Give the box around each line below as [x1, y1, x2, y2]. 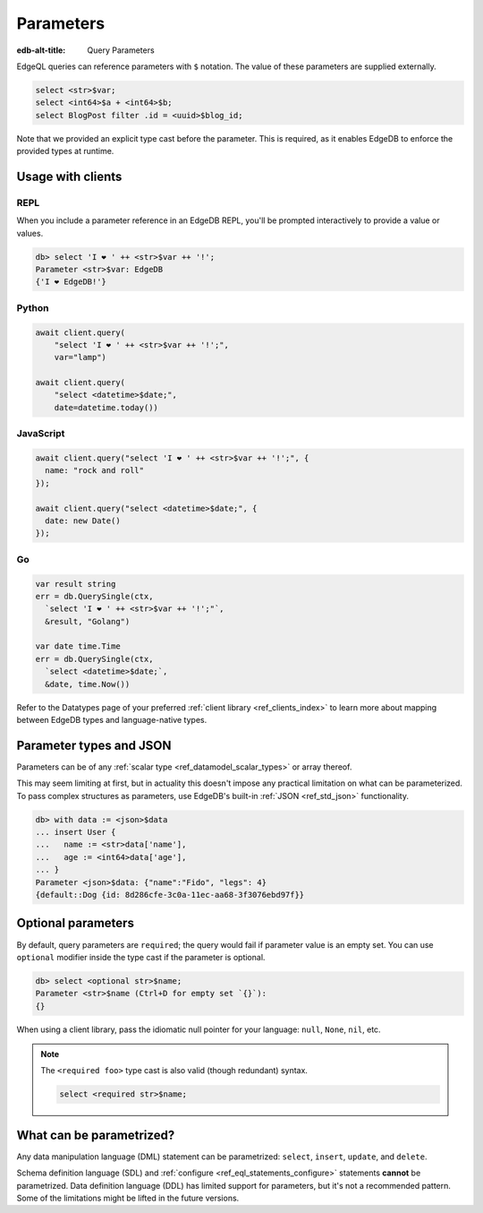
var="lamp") [54, 352, 107, 363]
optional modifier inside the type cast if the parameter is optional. [16, 951, 266, 962]
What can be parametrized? [16, 1127, 175, 1142]
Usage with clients [16, 168, 123, 184]
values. [16, 228, 44, 238]
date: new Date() [45, 515, 121, 526]
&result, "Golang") [45, 616, 131, 626]
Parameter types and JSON [16, 737, 172, 753]
